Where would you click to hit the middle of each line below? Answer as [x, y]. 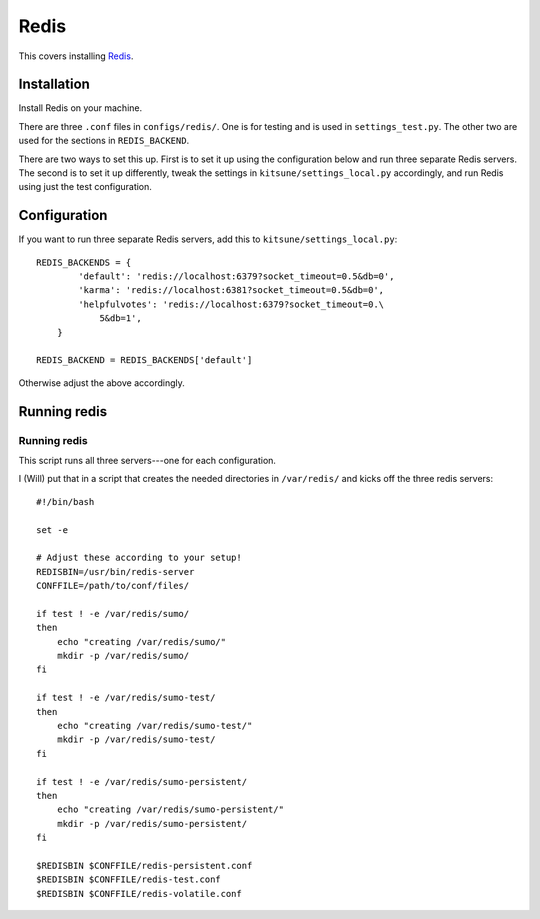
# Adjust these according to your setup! [139, 558]
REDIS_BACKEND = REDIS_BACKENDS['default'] [144, 360]
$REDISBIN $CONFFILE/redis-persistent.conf [144, 865]
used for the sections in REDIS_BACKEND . [104, 141]
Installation [54, 84]
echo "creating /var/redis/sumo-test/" [154, 726]
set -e [52, 529]
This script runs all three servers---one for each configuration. [147, 460]
